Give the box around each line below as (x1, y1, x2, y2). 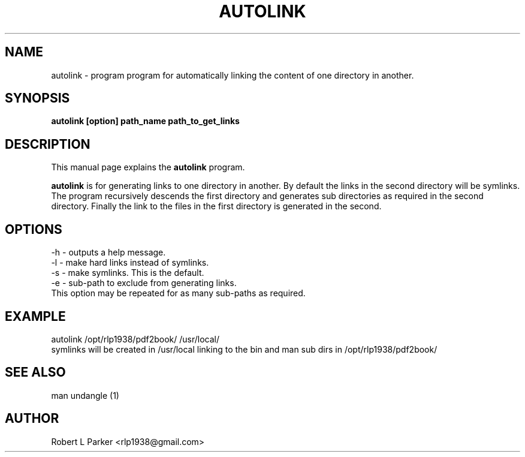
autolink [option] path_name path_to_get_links (51, 116, 240, 127)
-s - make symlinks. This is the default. (51, 267, 204, 278)
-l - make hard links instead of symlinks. (51, 257, 209, 268)
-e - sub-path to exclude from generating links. (51, 278, 237, 288)
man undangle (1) (51, 390, 119, 401)
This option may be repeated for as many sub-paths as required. (51, 288, 306, 299)
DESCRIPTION (5, 136, 90, 152)
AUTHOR (5, 411, 59, 426)
